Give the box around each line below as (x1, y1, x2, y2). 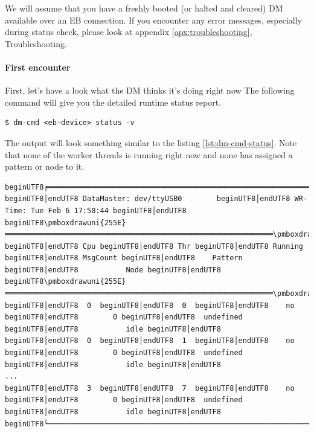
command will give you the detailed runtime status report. (5, 95, 222, 108)
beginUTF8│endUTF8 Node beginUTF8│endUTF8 (5, 265, 221, 274)
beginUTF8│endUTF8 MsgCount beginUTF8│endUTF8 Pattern (5, 254, 243, 263)
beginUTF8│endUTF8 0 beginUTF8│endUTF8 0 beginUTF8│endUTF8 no (5, 301, 295, 310)
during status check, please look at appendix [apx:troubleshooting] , (5, 25, 252, 38)
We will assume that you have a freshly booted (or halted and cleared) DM (5, 2, 283, 14)
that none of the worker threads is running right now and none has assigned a (5, 148, 293, 161)
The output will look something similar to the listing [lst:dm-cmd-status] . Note (5, 136, 297, 149)
